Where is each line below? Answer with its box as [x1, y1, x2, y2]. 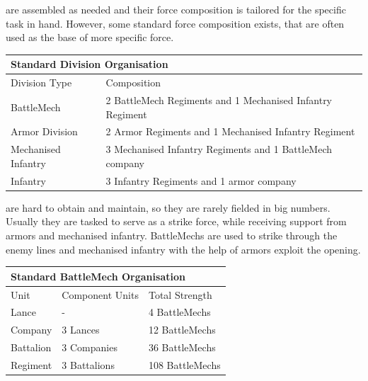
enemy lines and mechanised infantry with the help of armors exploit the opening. [6, 241, 361, 256]
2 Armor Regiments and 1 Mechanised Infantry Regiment [105, 124, 355, 139]
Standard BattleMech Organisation [11, 268, 185, 283]
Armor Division [11, 124, 78, 139]
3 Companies [62, 340, 117, 355]
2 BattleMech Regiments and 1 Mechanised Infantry [105, 92, 333, 107]
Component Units [62, 287, 139, 302]
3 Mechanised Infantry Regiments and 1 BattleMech [105, 142, 333, 157]
